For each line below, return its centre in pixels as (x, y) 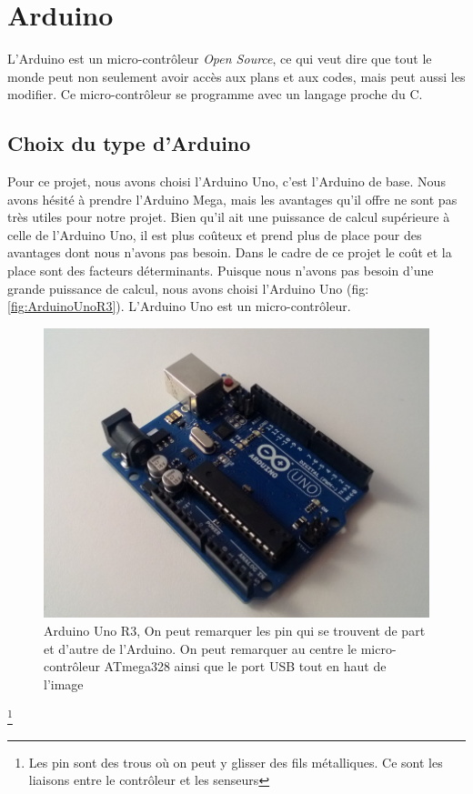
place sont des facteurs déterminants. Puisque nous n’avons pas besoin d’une (221, 271)
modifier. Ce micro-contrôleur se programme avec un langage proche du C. (215, 94)
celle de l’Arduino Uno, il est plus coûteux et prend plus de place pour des (215, 234)
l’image (64, 683)
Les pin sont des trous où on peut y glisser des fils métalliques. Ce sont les (236, 762)
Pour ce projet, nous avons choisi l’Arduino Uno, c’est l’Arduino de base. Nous (226, 181)
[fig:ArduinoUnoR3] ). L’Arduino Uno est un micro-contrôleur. (179, 306)
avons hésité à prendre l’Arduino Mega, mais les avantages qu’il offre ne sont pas (232, 199)
